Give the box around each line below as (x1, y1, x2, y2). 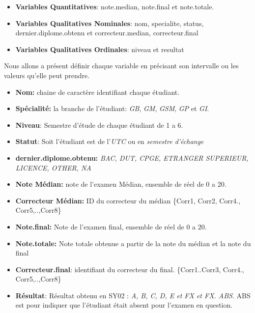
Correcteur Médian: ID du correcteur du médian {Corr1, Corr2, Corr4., (15, 195, 241, 205)
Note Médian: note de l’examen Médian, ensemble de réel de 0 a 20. (15, 179, 227, 189)
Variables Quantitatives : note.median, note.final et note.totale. (15, 1, 214, 11)
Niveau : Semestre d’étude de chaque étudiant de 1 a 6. (15, 119, 183, 130)
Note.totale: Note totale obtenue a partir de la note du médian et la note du (15, 238, 251, 248)
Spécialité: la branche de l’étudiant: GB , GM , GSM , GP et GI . (15, 103, 209, 114)
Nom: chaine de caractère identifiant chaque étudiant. (15, 86, 180, 97)
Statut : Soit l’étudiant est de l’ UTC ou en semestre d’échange (15, 136, 204, 146)
